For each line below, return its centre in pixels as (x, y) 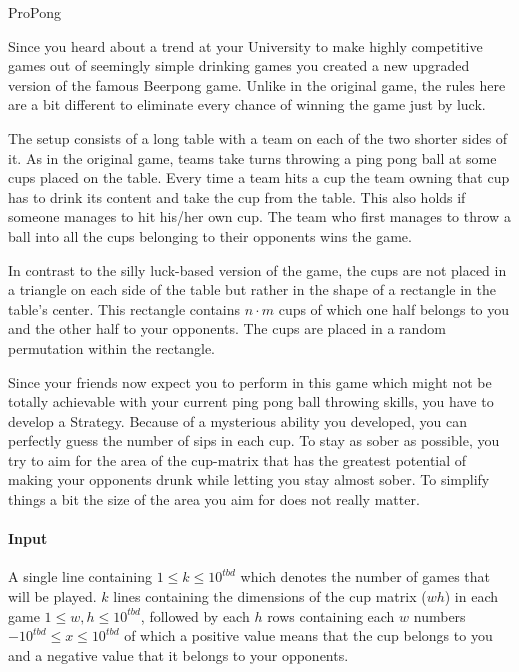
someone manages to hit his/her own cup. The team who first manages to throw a (259, 216)
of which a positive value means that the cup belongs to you (308, 635)
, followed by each (195, 615)
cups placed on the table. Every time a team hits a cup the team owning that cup (259, 177)
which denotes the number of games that (365, 576)
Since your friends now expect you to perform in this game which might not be (250, 381)
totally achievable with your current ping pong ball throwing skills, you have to (251, 401)
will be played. (52, 596)
